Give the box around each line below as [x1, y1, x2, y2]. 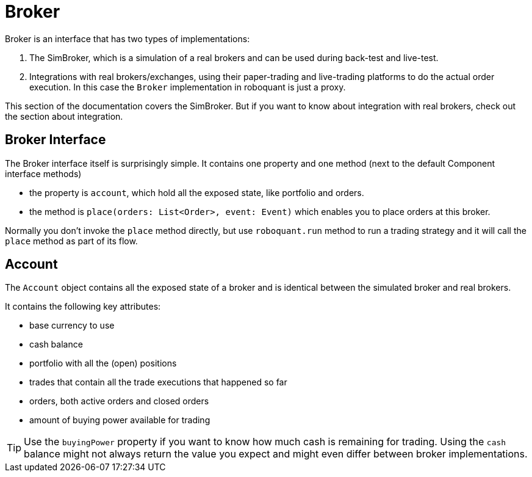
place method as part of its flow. [5, 235, 138, 246]
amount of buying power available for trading [29, 415, 210, 426]
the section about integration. [5, 111, 123, 122]
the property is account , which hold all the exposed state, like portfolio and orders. [29, 187, 364, 198]
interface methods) [5, 168, 82, 179]
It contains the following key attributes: [5, 301, 161, 312]
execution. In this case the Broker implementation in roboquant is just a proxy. [29, 81, 346, 92]
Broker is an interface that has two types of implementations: [5, 33, 250, 44]
